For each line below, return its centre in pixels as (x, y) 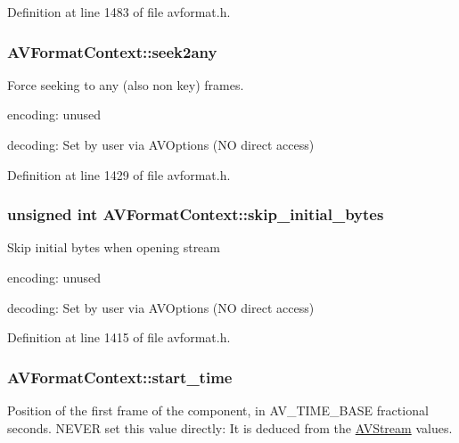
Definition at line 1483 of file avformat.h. (119, 12)
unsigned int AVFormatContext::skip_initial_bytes (196, 214)
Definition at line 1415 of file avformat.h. (119, 337)
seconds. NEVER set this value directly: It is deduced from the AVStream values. (230, 427)
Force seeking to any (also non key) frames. (126, 84)
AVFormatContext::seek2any (112, 51)
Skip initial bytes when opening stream (114, 247)
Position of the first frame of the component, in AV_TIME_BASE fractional (218, 410)
